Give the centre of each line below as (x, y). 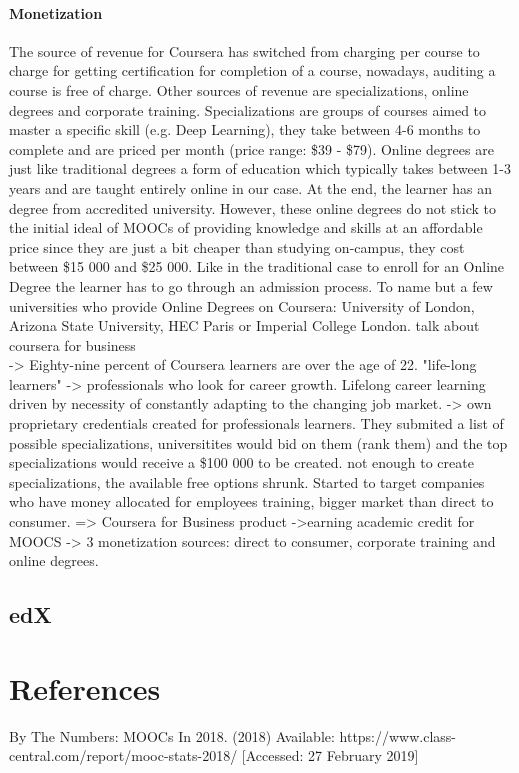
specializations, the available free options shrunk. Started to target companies (247, 481)
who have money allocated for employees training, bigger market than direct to (251, 501)
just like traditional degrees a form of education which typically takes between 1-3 (260, 168)
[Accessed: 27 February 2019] (330, 755)
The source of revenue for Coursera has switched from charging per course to (244, 50)
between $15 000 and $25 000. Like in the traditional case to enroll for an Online (257, 266)
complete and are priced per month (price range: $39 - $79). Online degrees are (251, 148)
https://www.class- (398, 735)
